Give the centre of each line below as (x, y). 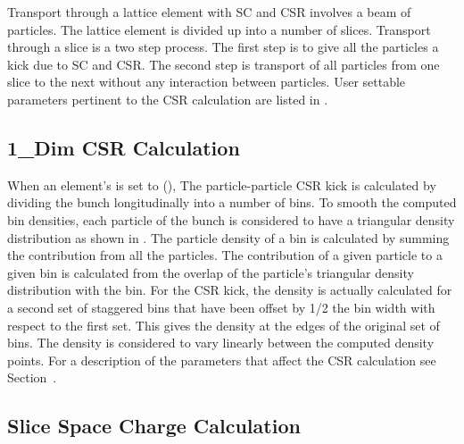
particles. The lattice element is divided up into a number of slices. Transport (219, 29)
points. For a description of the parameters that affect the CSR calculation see (222, 360)
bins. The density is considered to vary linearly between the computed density (221, 343)
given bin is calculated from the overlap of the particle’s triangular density (211, 272)
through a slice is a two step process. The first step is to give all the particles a (223, 47)
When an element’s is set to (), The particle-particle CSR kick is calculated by (222, 184)
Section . (32, 377)
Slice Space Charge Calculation (154, 426)
